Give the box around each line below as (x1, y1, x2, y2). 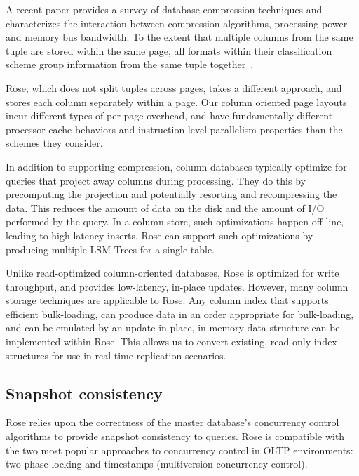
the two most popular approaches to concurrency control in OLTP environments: (6, 442, 353, 457)
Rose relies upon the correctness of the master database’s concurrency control (6, 415, 339, 430)
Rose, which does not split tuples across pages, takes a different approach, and (6, 80, 342, 95)
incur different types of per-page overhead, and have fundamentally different (6, 108, 333, 123)
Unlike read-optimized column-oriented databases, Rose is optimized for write (6, 265, 339, 280)
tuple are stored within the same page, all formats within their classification (6, 43, 332, 58)
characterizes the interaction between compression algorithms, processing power (6, 15, 348, 30)
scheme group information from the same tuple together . (6, 57, 254, 72)
